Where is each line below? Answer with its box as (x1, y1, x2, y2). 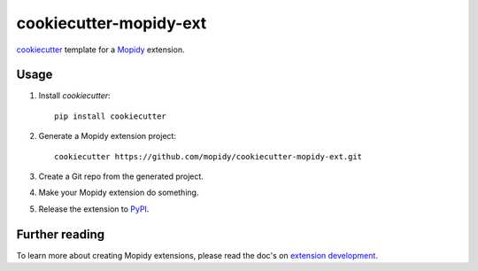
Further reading (16, 227, 105, 242)
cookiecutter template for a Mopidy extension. (16, 44, 185, 55)
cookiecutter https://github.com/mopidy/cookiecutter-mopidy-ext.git (54, 151, 363, 161)
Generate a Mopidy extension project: (38, 131, 177, 142)
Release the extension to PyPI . (38, 204, 150, 214)
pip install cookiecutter (54, 111, 167, 121)
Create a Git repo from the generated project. (38, 171, 204, 182)
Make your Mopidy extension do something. (38, 187, 199, 198)
